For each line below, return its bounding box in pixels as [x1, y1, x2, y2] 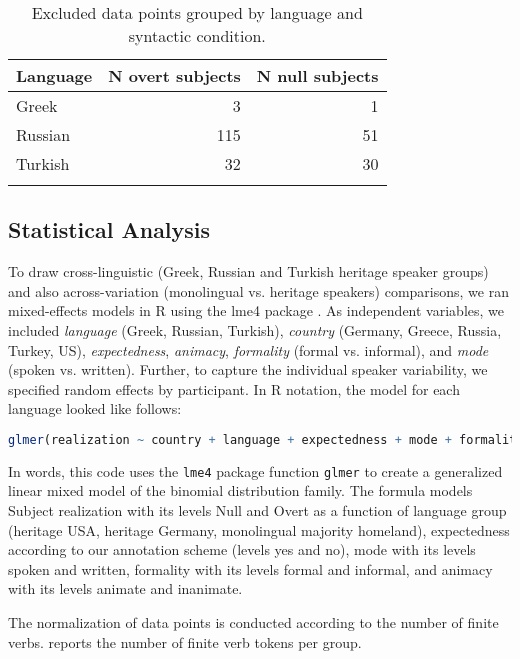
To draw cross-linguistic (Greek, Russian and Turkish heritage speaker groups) [8, 261, 489, 282]
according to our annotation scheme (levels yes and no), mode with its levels [8, 539, 476, 560]
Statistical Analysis [8, 214, 211, 245]
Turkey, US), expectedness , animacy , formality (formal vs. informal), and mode [8, 339, 489, 360]
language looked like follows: [8, 398, 182, 419]
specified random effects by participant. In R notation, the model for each [8, 378, 460, 399]
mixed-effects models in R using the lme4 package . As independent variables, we [8, 300, 504, 321]
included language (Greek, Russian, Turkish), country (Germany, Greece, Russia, [8, 319, 502, 340]
